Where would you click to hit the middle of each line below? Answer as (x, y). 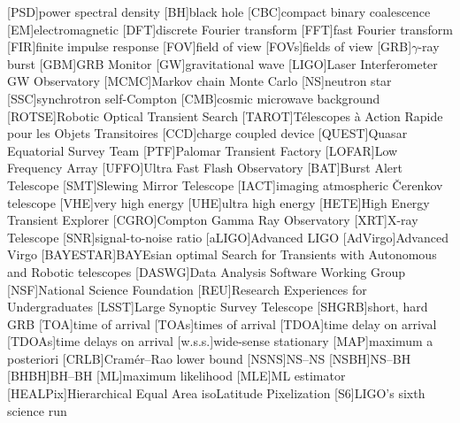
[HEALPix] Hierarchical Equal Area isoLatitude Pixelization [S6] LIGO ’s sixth (216, 393)
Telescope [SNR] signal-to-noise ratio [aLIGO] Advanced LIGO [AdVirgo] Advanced (228, 237)
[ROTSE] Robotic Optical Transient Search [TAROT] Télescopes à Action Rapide (225, 115)
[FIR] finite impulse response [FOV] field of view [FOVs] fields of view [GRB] (210, 46)
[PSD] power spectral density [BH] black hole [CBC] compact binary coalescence (219, 12)
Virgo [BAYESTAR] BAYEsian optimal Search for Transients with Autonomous (222, 254)
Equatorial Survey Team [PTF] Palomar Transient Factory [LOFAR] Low (203, 150)
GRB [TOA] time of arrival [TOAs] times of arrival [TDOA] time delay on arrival (222, 323)
